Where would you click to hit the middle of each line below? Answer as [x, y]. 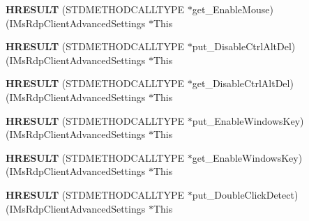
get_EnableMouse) [233, 9]
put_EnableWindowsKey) [248, 120]
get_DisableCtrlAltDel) [243, 83]
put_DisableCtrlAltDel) [244, 46]
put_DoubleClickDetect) [245, 194]
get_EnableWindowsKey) [247, 157]
